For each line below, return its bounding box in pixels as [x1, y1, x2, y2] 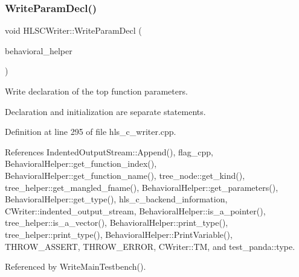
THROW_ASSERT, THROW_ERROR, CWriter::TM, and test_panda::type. [5, 240, 295, 252]
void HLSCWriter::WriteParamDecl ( [5, 24, 142, 37]
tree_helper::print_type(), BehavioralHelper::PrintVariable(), [5, 228, 233, 240]
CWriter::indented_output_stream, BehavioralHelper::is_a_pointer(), [5, 204, 266, 217]
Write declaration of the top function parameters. [5, 85, 188, 97]
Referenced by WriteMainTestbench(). [5, 260, 146, 273]
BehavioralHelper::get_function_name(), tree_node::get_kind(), [5, 169, 245, 181]
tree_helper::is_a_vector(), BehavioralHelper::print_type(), [5, 216, 228, 229]
